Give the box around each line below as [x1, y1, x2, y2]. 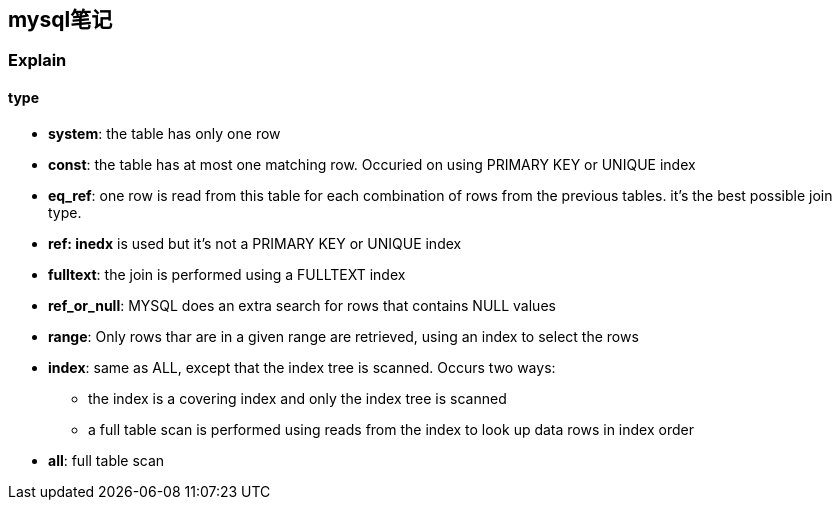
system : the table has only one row [48, 124, 281, 142]
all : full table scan [48, 451, 165, 469]
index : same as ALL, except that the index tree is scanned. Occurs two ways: [48, 358, 556, 376]
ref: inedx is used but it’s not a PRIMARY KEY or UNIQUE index [48, 234, 462, 252]
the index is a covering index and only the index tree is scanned [88, 389, 507, 407]
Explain [8, 50, 67, 71]
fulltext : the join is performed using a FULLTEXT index [48, 265, 406, 283]
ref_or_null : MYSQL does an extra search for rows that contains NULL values [48, 296, 556, 314]
